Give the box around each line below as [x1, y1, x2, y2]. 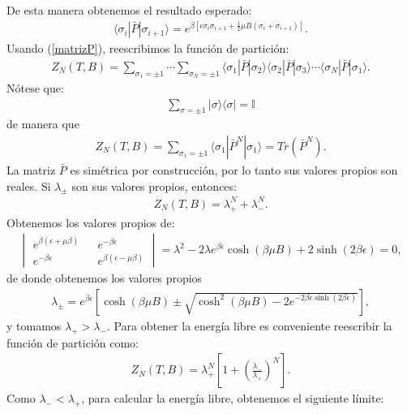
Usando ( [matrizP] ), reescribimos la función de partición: [6, 40, 289, 57]
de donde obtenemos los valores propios [6, 270, 203, 287]
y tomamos [6, 317, 62, 334]
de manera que [6, 115, 79, 132]
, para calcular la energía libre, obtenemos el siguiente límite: [81, 390, 384, 407]
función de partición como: [6, 334, 139, 351]
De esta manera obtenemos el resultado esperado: [6, 2, 252, 18]
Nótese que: [6, 79, 64, 96]
